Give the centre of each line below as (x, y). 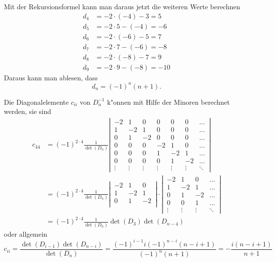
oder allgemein (26, 234)
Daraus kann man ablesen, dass (51, 77)
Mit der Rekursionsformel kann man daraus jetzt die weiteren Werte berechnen (122, 6)
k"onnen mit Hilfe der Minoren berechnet (168, 102)
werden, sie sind (28, 111)
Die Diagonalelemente (36, 102)
